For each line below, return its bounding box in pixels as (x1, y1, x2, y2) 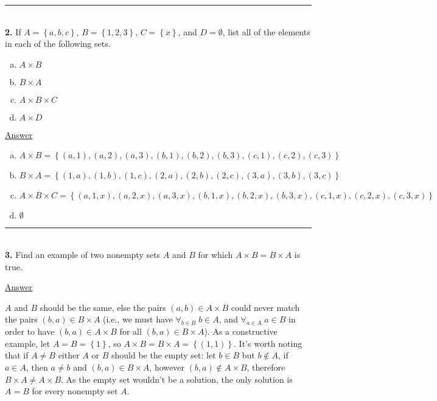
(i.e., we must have (103, 313, 173, 326)
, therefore (246, 360, 285, 373)
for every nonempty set (32, 385, 118, 397)
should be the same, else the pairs (40, 301, 166, 313)
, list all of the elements (222, 25, 310, 38)
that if (5, 349, 29, 361)
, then (26, 360, 48, 373)
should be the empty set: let (111, 349, 216, 361)
